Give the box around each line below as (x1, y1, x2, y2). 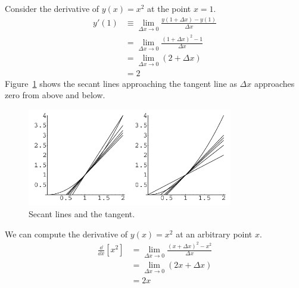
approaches (254, 77, 295, 89)
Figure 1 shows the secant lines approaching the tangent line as (5, 77, 237, 89)
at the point (147, 2, 191, 14)
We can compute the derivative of (5, 227, 128, 240)
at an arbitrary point (176, 227, 253, 240)
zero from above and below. (5, 89, 105, 101)
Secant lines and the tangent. (29, 208, 135, 220)
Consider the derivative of (5, 2, 99, 14)
